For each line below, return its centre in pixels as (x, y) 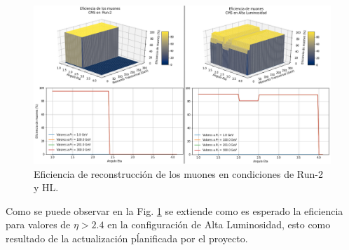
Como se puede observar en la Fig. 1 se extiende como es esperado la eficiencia (174, 210)
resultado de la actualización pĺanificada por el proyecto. (127, 238)
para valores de (38, 224)
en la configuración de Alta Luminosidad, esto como (219, 224)
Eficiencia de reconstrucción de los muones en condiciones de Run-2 (178, 173)
